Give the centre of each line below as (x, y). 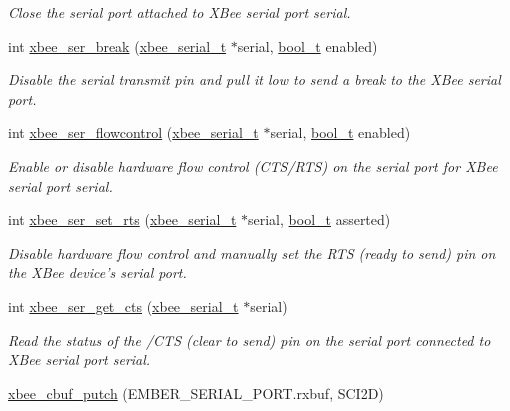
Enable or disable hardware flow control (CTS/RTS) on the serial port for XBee (253, 165)
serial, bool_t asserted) (319, 219)
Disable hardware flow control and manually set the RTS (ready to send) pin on (252, 252)
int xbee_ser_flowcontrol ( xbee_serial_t (133, 132)
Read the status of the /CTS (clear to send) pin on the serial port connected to (249, 339)
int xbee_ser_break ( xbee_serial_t (117, 45)
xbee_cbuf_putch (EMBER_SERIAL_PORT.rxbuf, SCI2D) (196, 392)
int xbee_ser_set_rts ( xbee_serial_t (122, 219)
